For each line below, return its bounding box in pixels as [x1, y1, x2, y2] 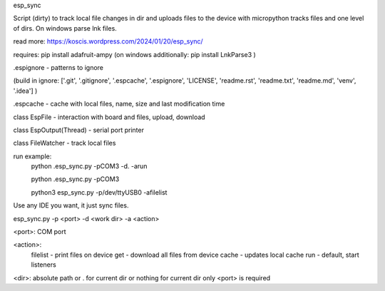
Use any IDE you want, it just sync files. [13, 201, 129, 210]
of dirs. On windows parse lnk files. [13, 24, 117, 32]
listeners [31, 260, 56, 269]
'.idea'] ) [13, 86, 38, 95]
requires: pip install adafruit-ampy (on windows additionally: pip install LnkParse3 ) [13, 50, 256, 58]
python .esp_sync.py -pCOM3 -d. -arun [31, 162, 148, 170]
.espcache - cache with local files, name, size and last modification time [13, 100, 225, 108]
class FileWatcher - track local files [13, 139, 116, 148]
